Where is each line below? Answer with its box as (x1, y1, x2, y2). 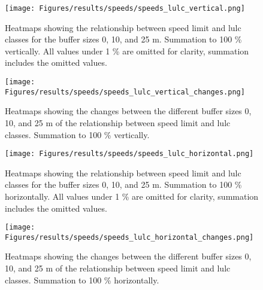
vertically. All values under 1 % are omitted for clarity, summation (5, 44, 249, 57)
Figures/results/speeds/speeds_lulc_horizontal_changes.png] (5, 233, 254, 242)
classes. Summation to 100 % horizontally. (5, 273, 159, 286)
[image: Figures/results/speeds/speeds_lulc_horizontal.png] (5, 149, 254, 158)
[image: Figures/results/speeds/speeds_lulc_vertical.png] (5, 4, 245, 13)
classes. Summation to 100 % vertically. (5, 128, 150, 141)
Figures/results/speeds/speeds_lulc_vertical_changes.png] (5, 87, 245, 96)
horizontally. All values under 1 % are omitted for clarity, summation (5, 190, 259, 202)
